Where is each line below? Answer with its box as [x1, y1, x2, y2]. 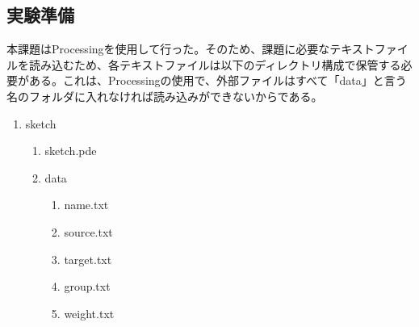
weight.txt [64, 304, 115, 321]
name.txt [64, 196, 109, 213]
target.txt [64, 250, 112, 267]
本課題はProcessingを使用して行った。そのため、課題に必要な [6, 40, 330, 57]
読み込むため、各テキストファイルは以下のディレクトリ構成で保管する [28, 56, 401, 73]
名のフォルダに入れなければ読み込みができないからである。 [6, 87, 323, 104]
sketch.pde [44, 142, 97, 159]
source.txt [64, 223, 113, 240]
